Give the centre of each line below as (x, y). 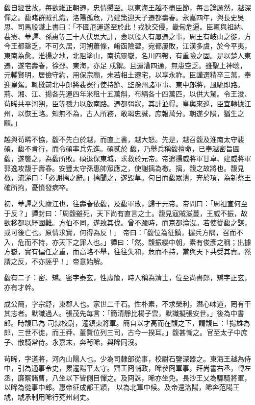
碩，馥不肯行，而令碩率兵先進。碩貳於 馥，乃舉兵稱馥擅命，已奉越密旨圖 (122, 149)
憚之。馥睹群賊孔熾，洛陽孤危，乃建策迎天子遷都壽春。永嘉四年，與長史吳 (124, 17)
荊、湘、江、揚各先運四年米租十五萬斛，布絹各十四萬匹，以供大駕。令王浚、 (127, 94)
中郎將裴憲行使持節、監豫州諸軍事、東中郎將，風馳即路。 (151, 84)
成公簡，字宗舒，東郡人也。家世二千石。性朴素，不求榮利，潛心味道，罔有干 (127, 303)
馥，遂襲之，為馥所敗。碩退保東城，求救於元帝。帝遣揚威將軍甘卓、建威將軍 (127, 158)
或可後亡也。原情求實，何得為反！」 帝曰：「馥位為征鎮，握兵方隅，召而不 (124, 232)
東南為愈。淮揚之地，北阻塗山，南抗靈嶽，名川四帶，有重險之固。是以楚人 (124, 55)
